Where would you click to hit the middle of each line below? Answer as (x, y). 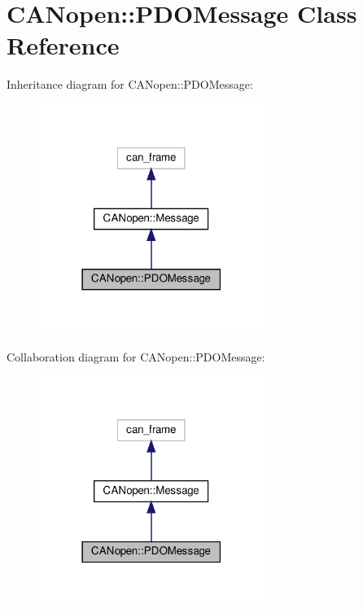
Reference (63, 45)
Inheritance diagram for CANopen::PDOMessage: (130, 84)
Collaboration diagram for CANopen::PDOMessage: (136, 356)
